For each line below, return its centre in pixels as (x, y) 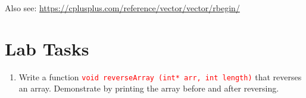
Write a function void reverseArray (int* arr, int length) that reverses (160, 76)
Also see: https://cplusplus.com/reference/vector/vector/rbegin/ (122, 8)
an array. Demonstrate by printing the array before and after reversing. (149, 88)
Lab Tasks (47, 48)
